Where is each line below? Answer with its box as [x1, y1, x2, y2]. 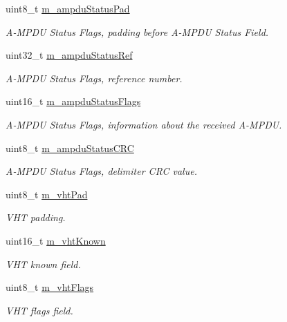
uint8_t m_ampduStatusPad [6, 1, 130, 15]
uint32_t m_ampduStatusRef [6, 48, 133, 62]
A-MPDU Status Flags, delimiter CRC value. [6, 164, 197, 178]
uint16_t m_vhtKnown [6, 233, 106, 247]
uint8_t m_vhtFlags [6, 280, 94, 294]
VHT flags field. [6, 303, 73, 317]
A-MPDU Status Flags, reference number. [6, 70, 183, 85]
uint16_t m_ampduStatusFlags [6, 94, 141, 108]
